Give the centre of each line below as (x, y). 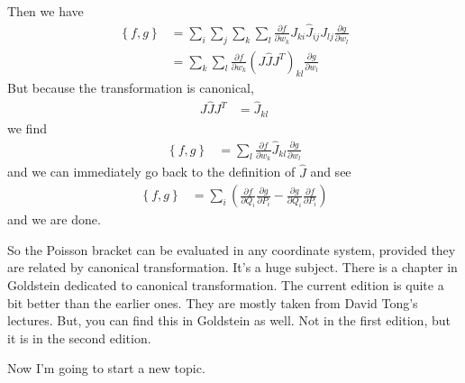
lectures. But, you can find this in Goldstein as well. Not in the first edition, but (229, 320)
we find (27, 128)
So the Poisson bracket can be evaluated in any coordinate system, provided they (232, 249)
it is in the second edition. (79, 337)
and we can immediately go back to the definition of (151, 172)
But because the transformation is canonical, (131, 88)
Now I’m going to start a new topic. (106, 368)
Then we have (46, 11)
